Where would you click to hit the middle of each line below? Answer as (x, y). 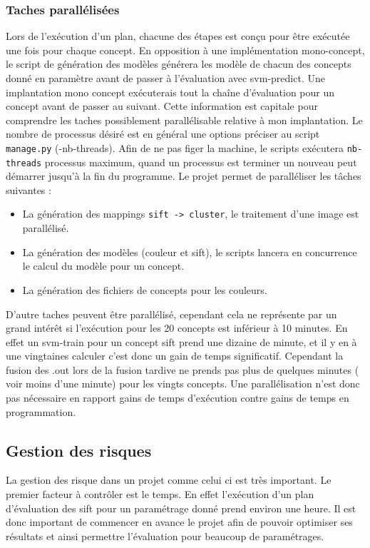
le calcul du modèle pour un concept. (103, 266)
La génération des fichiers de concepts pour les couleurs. (145, 289)
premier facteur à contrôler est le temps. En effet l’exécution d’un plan (160, 494)
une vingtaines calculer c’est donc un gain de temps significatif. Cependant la (175, 356)
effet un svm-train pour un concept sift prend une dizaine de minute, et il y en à (181, 341)
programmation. (41, 411)
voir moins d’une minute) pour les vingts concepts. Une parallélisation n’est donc (183, 384)
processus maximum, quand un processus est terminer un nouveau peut (201, 162)
